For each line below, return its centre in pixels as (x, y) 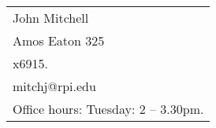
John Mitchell (51, 18)
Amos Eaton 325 (59, 40)
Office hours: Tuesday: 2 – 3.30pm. (108, 109)
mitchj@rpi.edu (54, 86)
